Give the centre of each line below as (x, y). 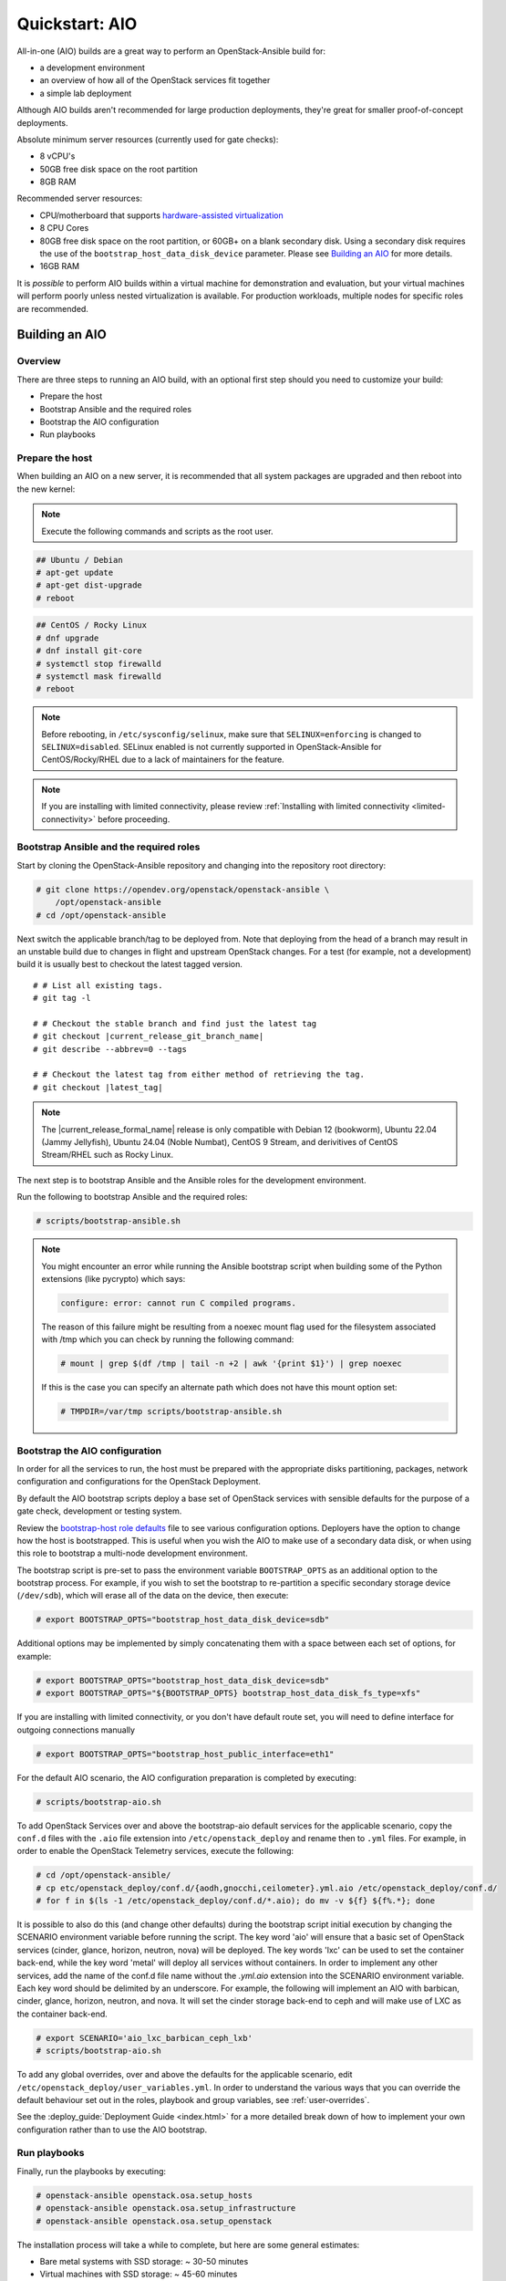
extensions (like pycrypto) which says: (114, 1278)
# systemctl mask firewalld (98, 676)
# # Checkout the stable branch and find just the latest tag (175, 1023)
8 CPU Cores (64, 228)
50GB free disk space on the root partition (119, 169)
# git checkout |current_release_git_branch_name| (149, 1036)
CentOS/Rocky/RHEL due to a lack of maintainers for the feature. (163, 760)
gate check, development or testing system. (99, 1511)
